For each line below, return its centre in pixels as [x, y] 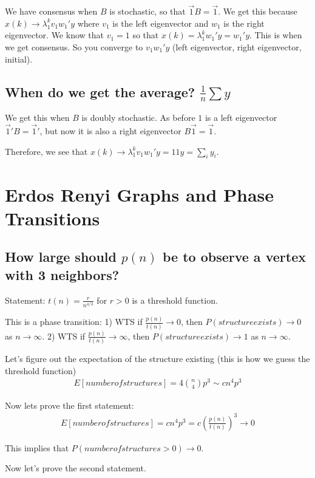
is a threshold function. [175, 300]
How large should [61, 257]
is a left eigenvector [241, 118]
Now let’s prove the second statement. [76, 468]
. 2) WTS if [64, 336]
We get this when [37, 118]
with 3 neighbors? [62, 274]
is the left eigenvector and [161, 23]
